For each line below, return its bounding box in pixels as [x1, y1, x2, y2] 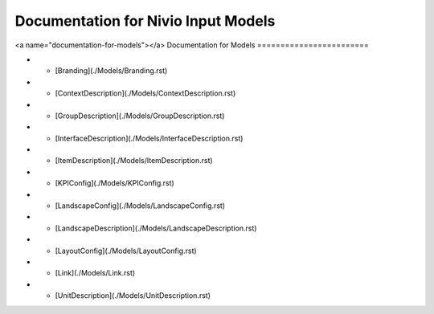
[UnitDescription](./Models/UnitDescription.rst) [55, 291, 211, 300]
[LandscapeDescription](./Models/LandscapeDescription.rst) [55, 223, 257, 233]
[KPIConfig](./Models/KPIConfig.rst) [55, 178, 174, 188]
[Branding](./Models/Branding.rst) [55, 66, 168, 75]
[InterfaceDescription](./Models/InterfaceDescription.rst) [55, 133, 244, 143]
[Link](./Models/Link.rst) [55, 268, 136, 278]
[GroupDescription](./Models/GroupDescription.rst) [55, 111, 225, 120]
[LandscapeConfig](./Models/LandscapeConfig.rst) [55, 201, 225, 210]
